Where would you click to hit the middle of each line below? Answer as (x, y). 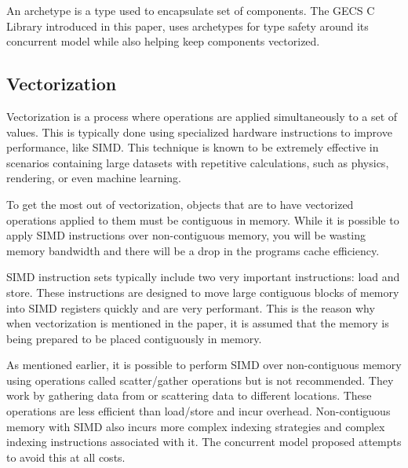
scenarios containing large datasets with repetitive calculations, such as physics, (198, 162)
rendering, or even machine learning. (94, 178)
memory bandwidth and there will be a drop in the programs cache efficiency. (193, 250)
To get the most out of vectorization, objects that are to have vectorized (180, 204)
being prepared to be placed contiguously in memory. (134, 338)
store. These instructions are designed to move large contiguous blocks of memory (203, 292)
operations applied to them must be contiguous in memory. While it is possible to (203, 219)
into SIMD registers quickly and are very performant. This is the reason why (191, 307)
